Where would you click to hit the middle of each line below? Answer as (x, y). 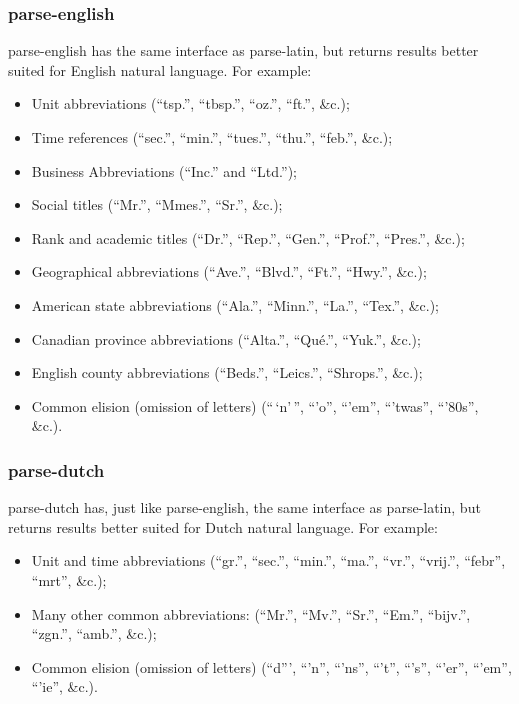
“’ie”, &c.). (64, 686)
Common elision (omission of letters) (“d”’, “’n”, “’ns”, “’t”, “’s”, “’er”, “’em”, (271, 666)
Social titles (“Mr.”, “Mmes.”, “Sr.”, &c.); (157, 204)
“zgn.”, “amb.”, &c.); (94, 633)
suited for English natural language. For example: (160, 69)
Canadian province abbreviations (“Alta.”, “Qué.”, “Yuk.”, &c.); (226, 338)
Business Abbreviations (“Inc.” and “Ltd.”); (164, 170)
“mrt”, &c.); (69, 579)
